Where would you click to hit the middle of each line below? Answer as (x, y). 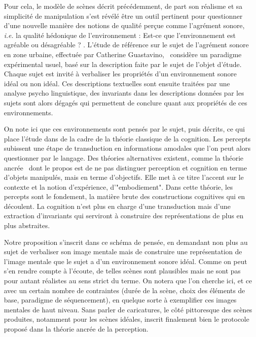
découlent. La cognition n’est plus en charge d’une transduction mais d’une (117, 206)
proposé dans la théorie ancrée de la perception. (76, 329)
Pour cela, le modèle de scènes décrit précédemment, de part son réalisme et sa (123, 6)
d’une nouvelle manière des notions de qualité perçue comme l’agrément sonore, (124, 25)
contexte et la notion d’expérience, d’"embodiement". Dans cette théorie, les (118, 186)
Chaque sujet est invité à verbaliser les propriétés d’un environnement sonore (120, 74)
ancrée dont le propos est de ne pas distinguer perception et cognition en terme (126, 167)
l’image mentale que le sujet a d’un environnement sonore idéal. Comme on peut (126, 261)
